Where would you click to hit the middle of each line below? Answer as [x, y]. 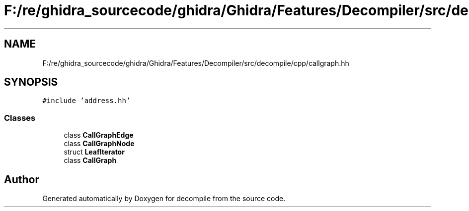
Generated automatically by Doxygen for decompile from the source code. [164, 199]
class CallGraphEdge [99, 135]
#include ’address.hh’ [86, 101]
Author [22, 179]
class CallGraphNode [99, 144]
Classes [20, 118]
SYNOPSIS [31, 82]
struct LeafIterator [94, 152]
